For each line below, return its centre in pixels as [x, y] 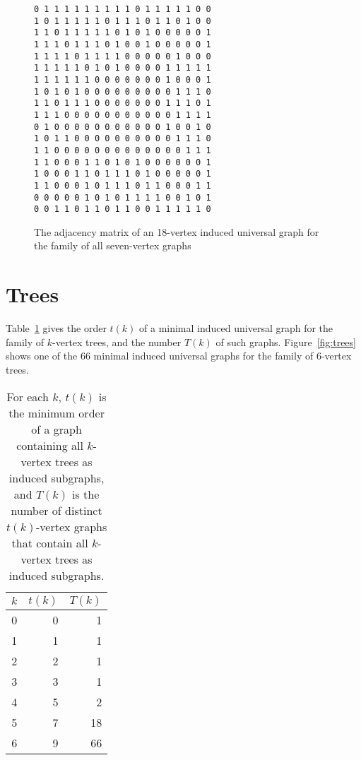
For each [28, 396]
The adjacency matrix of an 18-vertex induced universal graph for [177, 231]
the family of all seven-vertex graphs [113, 245]
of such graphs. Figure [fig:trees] [286, 342]
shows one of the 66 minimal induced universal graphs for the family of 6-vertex [179, 356]
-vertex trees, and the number [117, 342]
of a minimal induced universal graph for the [236, 328]
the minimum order [57, 412]
